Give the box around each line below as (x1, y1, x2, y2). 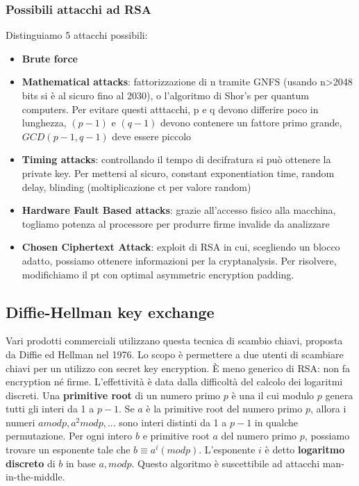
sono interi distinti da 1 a (119, 414, 227, 429)
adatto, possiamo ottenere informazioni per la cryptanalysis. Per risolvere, (22, 253, 337, 267)
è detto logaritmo (265, 442, 345, 457)
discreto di (6, 455, 56, 470)
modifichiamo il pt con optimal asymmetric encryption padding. (22, 267, 294, 281)
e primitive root (142, 428, 210, 443)
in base (65, 455, 96, 470)
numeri (6, 414, 35, 429)
